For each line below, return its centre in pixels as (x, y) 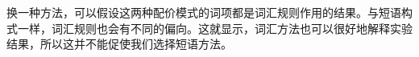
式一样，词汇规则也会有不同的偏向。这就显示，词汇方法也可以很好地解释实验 (209, 28)
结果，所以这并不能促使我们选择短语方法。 (119, 44)
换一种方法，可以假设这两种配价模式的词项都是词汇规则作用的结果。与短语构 (209, 12)
